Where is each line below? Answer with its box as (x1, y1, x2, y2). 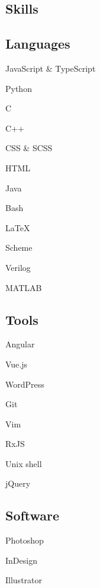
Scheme (5, 241, 33, 254)
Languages (5, 34, 70, 53)
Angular (5, 338, 35, 350)
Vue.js (5, 357, 28, 370)
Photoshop (5, 534, 44, 547)
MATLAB (5, 281, 42, 293)
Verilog (5, 261, 31, 273)
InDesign (5, 554, 37, 566)
